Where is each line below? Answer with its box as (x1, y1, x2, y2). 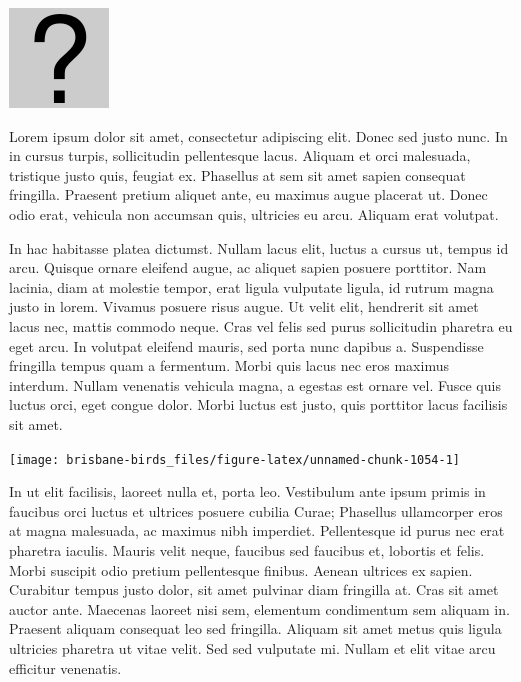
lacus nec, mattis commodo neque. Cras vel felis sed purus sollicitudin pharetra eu (9, 315, 513, 336)
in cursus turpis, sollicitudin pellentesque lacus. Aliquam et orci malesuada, (9, 145, 471, 166)
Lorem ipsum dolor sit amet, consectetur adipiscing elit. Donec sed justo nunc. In (9, 125, 508, 146)
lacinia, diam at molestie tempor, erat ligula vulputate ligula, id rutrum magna (9, 276, 494, 297)
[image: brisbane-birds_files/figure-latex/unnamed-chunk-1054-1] (9, 452, 461, 467)
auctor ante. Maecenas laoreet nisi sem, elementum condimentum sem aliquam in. (9, 598, 510, 619)
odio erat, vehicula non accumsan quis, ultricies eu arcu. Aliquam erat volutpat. (9, 203, 499, 224)
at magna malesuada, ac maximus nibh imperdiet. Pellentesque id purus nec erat (9, 520, 505, 541)
